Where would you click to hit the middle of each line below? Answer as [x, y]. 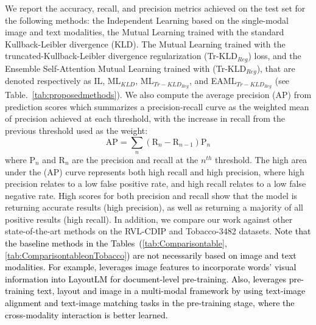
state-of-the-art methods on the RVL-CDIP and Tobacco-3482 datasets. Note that [158, 231]
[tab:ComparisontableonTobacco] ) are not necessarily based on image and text [151, 255]
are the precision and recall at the [135, 159]
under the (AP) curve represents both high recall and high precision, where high [155, 171]
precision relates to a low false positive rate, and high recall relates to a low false [156, 183]
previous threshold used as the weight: [76, 130]
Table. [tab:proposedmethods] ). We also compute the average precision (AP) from [158, 95]
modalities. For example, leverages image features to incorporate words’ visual [151, 267]
